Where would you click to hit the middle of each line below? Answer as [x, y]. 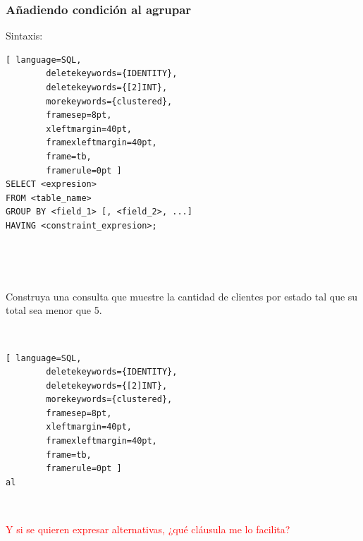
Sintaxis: [24, 36]
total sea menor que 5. [54, 310]
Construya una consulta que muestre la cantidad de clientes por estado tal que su [182, 296]
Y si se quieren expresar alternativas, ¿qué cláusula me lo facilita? [148, 529]
